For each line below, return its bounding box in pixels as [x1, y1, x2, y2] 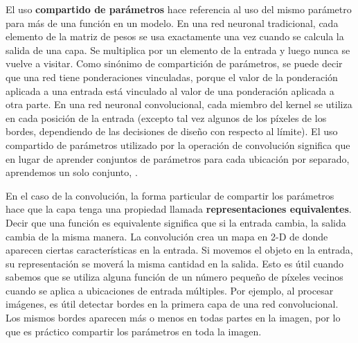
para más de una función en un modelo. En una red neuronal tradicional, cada [6, 15, 339, 30]
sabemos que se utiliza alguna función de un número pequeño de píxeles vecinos [6, 270, 343, 284]
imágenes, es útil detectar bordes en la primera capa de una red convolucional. [6, 297, 339, 311]
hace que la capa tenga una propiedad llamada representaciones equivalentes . [6, 202, 352, 216]
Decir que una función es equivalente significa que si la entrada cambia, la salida [6, 215, 346, 229]
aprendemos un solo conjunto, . [6, 165, 138, 179]
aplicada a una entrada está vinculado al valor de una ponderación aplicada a [6, 83, 334, 98]
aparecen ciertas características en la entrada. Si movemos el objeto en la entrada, [6, 243, 353, 257]
